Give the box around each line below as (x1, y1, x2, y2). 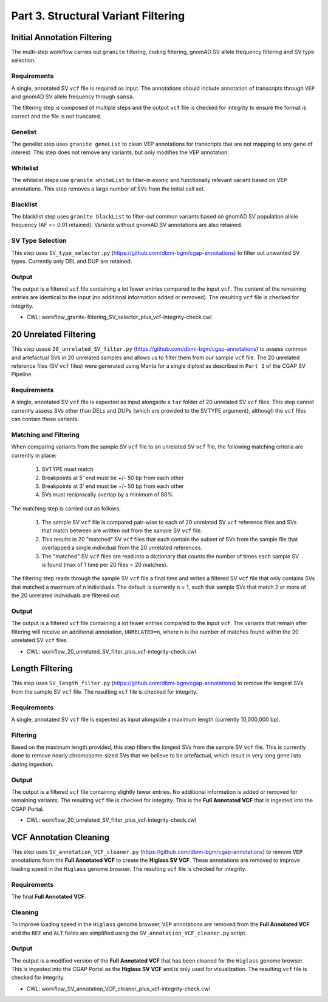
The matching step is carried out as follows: (11, 504, 121, 512)
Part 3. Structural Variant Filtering (11, 9, 185, 22)
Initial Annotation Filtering (11, 32, 112, 42)
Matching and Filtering (11, 430, 80, 439)
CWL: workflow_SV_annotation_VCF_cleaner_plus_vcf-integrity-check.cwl (26, 985, 210, 992)
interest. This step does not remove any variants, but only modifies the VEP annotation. (11, 149, 229, 156)
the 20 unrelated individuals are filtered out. (11, 592, 121, 599)
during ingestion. (11, 760, 54, 768)
